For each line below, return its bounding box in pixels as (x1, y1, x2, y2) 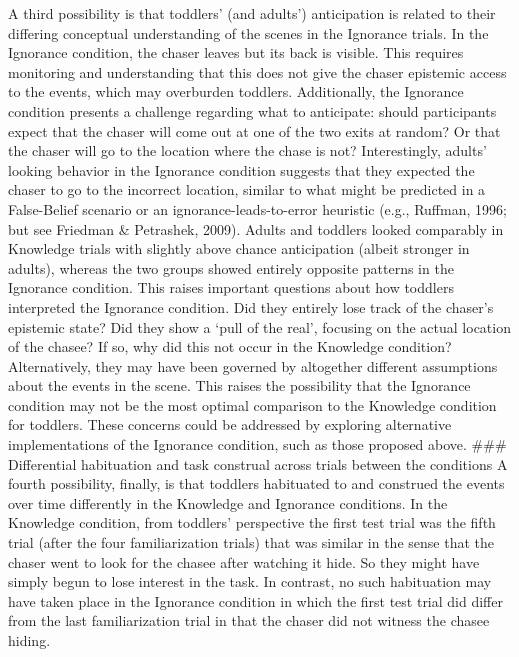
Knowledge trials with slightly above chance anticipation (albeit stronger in (8, 238, 470, 259)
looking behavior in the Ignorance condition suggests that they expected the (8, 159, 475, 180)
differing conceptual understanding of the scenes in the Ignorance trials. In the (8, 22, 489, 43)
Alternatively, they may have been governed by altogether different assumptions (8, 355, 498, 376)
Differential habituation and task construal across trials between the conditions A (8, 453, 508, 474)
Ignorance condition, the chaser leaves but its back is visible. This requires (8, 42, 464, 63)
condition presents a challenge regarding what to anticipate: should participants (8, 100, 497, 121)
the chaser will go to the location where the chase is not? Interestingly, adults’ (8, 140, 487, 161)
